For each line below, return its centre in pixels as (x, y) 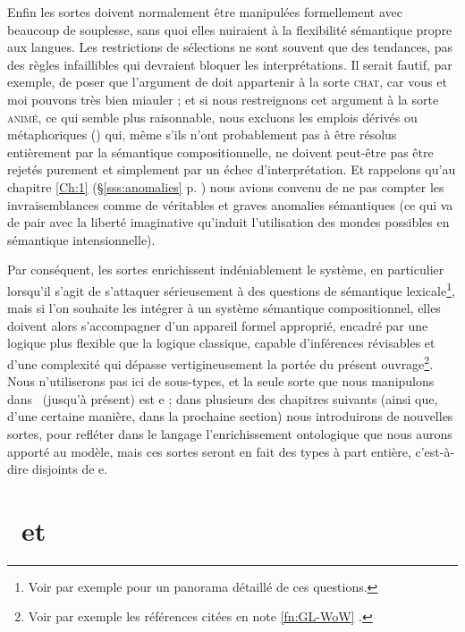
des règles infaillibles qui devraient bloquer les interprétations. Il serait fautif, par (230, 64)
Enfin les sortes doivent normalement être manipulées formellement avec (205, 12)
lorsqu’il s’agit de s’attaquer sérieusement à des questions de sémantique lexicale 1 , (231, 289)
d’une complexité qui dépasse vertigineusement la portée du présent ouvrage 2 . (220, 362)
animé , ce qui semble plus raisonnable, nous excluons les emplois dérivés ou (212, 117)
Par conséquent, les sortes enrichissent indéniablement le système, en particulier (226, 270)
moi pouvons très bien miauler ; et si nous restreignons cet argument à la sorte (223, 99)
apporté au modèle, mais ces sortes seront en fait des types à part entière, (209, 451)
